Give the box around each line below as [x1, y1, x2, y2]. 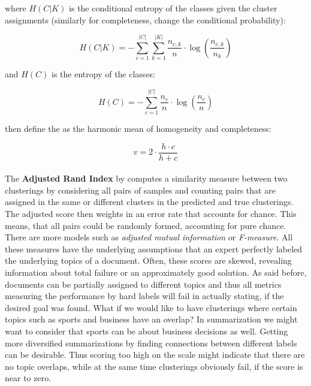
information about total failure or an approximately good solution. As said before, [5, 266, 307, 279]
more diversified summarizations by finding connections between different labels [5, 336, 297, 349]
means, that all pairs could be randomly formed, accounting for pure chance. [5, 219, 286, 231]
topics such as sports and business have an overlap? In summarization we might [5, 313, 298, 325]
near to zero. [5, 372, 52, 384]
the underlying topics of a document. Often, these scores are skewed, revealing [5, 254, 292, 267]
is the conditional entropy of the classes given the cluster [69, 2, 277, 14]
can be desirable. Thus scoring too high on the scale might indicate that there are [5, 348, 305, 361]
